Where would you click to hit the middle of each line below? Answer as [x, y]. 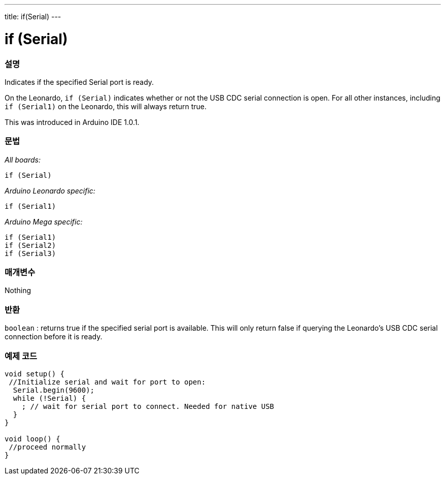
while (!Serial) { [49, 398]
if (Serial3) [30, 253]
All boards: [23, 159]
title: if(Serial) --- [33, 17]
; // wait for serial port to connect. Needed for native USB [148, 406]
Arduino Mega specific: [44, 221]
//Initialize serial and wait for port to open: [107, 382]
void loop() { [32, 439]
